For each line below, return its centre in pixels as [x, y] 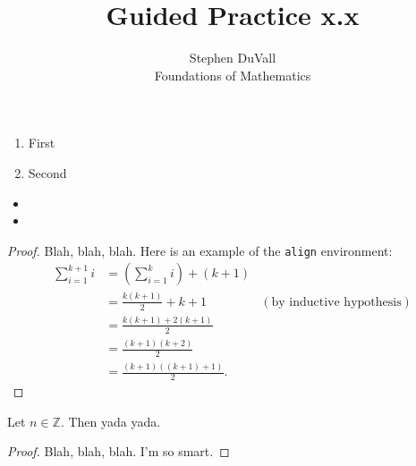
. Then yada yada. [110, 421]
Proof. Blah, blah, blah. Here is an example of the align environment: [200, 250]
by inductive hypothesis [336, 302]
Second [47, 172]
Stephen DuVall [233, 58]
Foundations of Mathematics [233, 75]
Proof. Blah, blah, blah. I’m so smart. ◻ [119, 451]
